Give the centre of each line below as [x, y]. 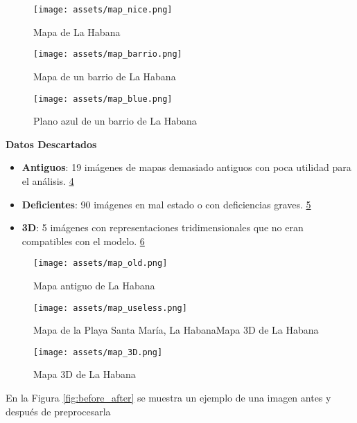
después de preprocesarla [58, 411]
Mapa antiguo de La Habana [94, 285]
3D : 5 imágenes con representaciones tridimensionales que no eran [163, 227]
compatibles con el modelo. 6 [83, 241]
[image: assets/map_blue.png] [103, 99]
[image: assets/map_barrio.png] [108, 54]
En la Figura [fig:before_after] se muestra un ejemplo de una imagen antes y [168, 398]
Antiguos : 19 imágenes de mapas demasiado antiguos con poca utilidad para [186, 167]
